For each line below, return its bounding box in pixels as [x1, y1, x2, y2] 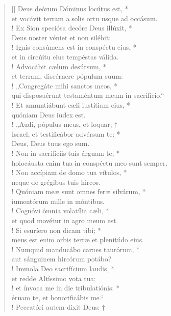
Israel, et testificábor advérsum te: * [11, 128, 121, 139]
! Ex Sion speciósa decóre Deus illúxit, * [11, 23, 132, 33]
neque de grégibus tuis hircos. [11, 176, 100, 187]
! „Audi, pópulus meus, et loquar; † [11, 119, 118, 129]
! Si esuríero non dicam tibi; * [11, 225, 101, 235]
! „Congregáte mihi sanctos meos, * [11, 80, 118, 90]
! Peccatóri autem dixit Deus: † [11, 302, 105, 312]
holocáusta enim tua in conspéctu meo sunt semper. [11, 157, 168, 168]
